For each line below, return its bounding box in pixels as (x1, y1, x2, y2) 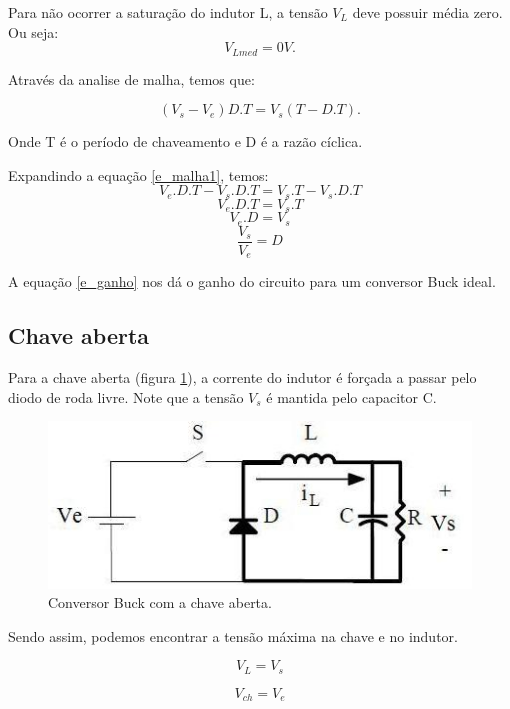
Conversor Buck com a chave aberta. (48, 592, 272, 613)
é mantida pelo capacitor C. (266, 386, 437, 407)
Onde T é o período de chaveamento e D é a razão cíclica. (8, 131, 363, 152)
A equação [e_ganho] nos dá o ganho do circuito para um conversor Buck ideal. (8, 271, 496, 292)
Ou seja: (8, 21, 59, 42)
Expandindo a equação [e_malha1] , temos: (8, 164, 269, 185)
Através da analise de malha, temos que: (8, 68, 255, 89)
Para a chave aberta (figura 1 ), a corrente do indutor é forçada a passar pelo (8, 367, 477, 388)
